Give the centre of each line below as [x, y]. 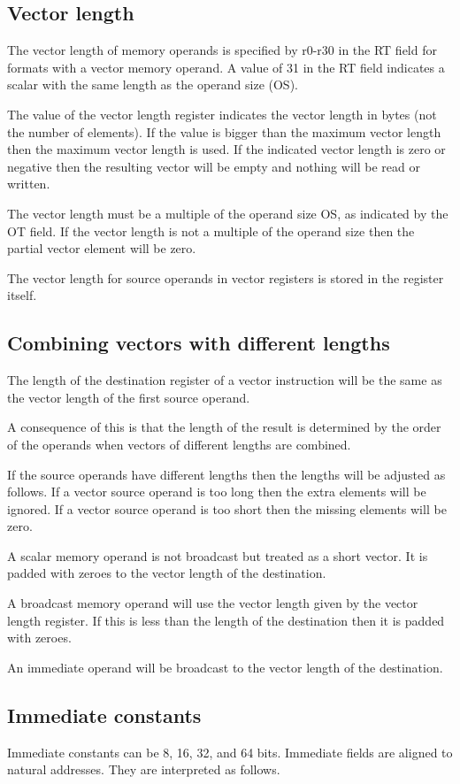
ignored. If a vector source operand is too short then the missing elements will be [227, 508]
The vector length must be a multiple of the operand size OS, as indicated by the [228, 213]
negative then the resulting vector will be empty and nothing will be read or [214, 166]
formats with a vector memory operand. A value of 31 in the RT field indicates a [226, 67]
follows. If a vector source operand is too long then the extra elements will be [217, 492]
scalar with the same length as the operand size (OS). [153, 85]
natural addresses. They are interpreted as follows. [144, 769]
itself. [22, 295]
